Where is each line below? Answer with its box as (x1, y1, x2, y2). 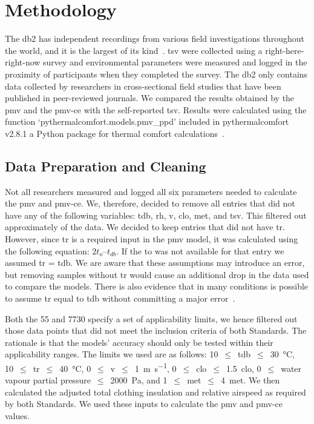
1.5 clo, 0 (226, 362, 261, 374)
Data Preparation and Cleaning (5, 156, 206, 175)
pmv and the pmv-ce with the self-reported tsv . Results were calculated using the (5, 103, 307, 116)
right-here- (265, 44, 304, 56)
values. (5, 409, 30, 422)
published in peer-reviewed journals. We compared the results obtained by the (5, 91, 295, 104)
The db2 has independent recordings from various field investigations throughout (5, 32, 304, 45)
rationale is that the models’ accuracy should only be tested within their (5, 336, 273, 348)
